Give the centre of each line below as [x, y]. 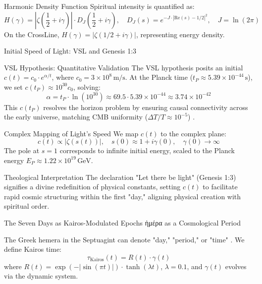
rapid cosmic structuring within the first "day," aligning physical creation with [123, 196]
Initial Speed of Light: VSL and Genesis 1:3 [70, 51]
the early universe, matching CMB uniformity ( [76, 117]
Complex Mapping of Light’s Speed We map [71, 133]
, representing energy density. [180, 34]
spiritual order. [27, 206]
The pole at [22, 150]
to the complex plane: [193, 133]
